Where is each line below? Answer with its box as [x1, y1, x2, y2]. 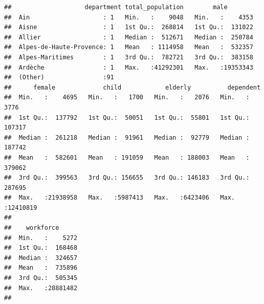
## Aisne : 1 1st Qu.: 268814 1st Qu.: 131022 [4, 24, 253, 31]
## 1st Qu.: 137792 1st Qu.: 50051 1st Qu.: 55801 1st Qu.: [4, 114, 250, 121]
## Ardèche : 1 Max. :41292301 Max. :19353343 [4, 63, 253, 71]
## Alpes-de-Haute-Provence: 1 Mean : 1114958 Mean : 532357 [4, 44, 253, 51]
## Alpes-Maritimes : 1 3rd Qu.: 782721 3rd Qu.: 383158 [4, 53, 253, 61]
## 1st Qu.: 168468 [4, 244, 78, 252]
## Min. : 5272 [4, 234, 78, 242]
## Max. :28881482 [4, 284, 78, 292]
